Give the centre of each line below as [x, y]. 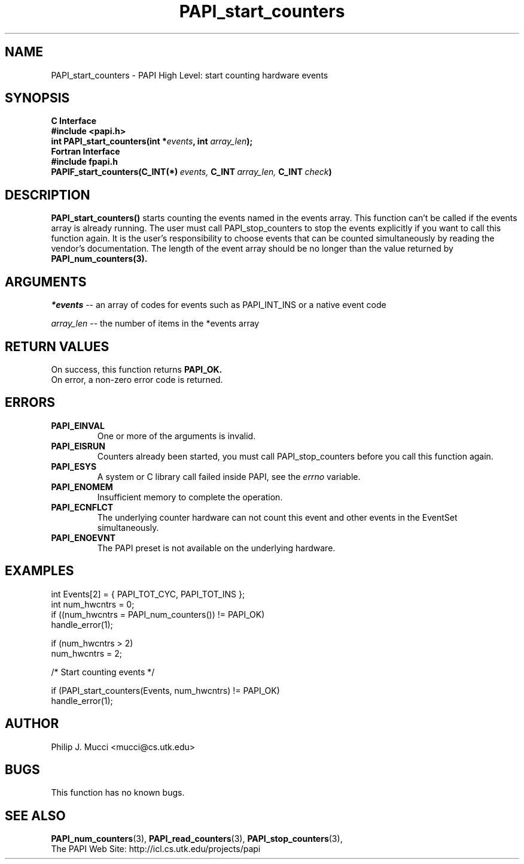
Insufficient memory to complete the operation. [190, 497]
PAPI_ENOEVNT [83, 537]
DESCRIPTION [48, 195]
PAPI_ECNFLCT [82, 507]
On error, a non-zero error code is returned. [137, 379]
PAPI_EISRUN [78, 446]
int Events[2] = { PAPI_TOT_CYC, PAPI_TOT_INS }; [148, 594]
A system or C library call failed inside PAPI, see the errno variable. [229, 476]
